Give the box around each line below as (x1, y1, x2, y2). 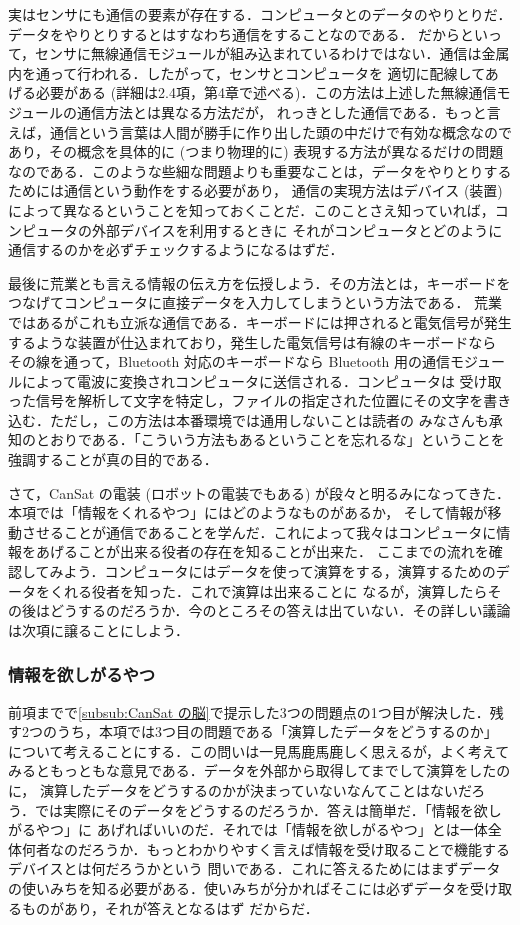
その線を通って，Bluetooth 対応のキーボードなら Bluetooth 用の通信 (8, 351, 451, 372)
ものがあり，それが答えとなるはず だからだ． (21, 897, 319, 918)
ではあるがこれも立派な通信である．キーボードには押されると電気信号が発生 (8, 311, 512, 332)
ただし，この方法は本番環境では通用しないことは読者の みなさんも (49, 409, 489, 430)
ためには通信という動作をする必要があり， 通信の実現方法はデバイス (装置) (8, 180, 503, 201)
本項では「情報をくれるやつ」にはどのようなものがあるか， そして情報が (8, 502, 488, 523)
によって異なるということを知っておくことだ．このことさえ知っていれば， (8, 199, 495, 220)
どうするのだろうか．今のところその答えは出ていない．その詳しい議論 (49, 600, 511, 621)
